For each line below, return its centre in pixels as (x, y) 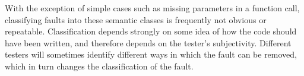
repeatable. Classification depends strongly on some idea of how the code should (151, 31)
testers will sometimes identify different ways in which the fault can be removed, (151, 54)
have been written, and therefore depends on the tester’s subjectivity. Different (148, 42)
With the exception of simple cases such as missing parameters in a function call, (152, 8)
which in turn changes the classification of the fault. (99, 66)
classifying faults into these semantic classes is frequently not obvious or (136, 19)
